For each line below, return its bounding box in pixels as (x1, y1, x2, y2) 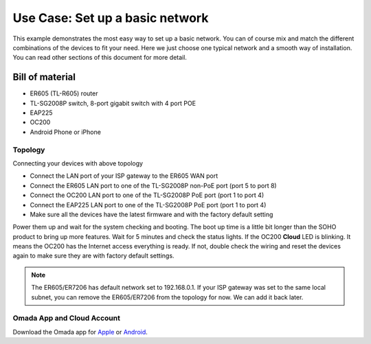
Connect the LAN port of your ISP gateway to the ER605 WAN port (30, 172, 218, 180)
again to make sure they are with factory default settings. (12, 251, 175, 260)
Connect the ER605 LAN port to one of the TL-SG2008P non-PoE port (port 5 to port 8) (30, 181, 278, 190)
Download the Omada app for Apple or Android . (12, 328, 148, 336)
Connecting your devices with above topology (12, 159, 144, 168)
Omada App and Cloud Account (12, 313, 120, 323)
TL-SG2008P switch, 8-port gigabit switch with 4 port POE (30, 99, 196, 107)
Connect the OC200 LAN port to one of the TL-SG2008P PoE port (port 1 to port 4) (30, 191, 265, 199)
